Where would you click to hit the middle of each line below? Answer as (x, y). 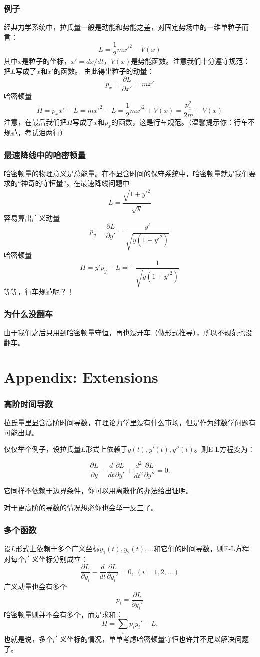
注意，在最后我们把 (35, 122)
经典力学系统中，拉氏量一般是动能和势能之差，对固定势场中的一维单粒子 (123, 27)
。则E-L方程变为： (224, 449)
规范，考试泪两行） (35, 132)
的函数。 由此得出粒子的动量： (104, 71)
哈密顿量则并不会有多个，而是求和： (63, 614)
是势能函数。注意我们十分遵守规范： (191, 61)
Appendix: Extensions (81, 377)
